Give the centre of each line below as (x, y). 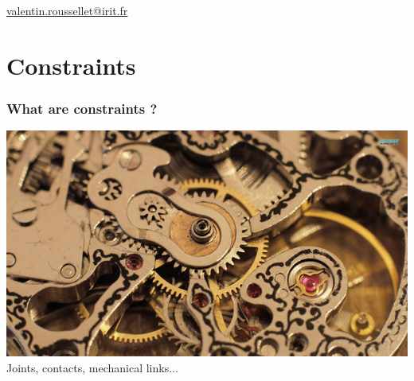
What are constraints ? (82, 108)
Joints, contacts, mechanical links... (92, 367)
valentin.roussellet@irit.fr (67, 10)
